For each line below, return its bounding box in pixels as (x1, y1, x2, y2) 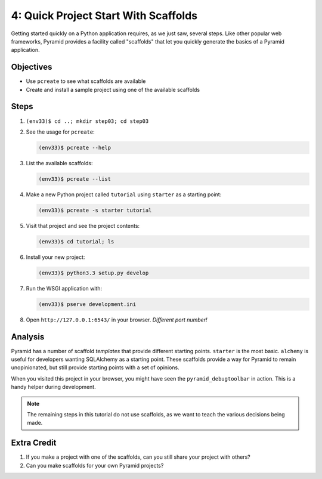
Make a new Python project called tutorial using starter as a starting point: (26, 191, 222, 198)
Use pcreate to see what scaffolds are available (26, 78, 146, 85)
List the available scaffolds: (26, 159, 93, 166)
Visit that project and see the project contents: (26, 222, 140, 229)
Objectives (11, 62, 52, 72)
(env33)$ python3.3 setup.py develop (38, 269, 149, 276)
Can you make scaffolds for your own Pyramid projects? (26, 462, 164, 469)
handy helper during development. (11, 384, 96, 391)
